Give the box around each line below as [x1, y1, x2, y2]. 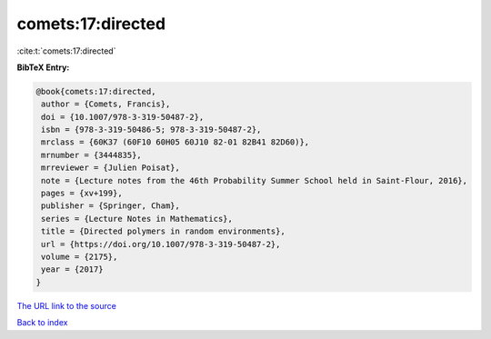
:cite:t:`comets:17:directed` [16, 45, 116, 56]
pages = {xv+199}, [41, 188, 123, 199]
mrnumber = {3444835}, [41, 150, 143, 160]
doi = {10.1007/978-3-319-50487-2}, [41, 112, 205, 122]
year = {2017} [41, 264, 104, 274]
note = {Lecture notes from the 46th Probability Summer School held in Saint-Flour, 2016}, [41, 175, 468, 185]
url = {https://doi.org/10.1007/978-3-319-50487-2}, [41, 239, 281, 249]
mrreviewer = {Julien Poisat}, [41, 163, 181, 173]
